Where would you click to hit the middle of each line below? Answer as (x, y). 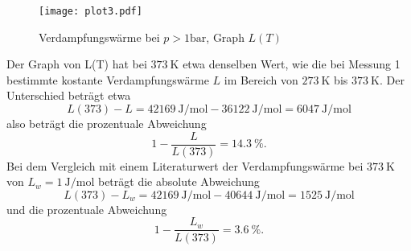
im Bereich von (261, 79)
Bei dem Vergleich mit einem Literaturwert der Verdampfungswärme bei (185, 165)
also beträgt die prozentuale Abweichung (107, 123)
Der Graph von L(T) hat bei (77, 64)
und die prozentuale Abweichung (87, 209)
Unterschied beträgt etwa (69, 95)
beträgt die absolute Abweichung (179, 181)
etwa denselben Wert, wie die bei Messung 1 (292, 64)
